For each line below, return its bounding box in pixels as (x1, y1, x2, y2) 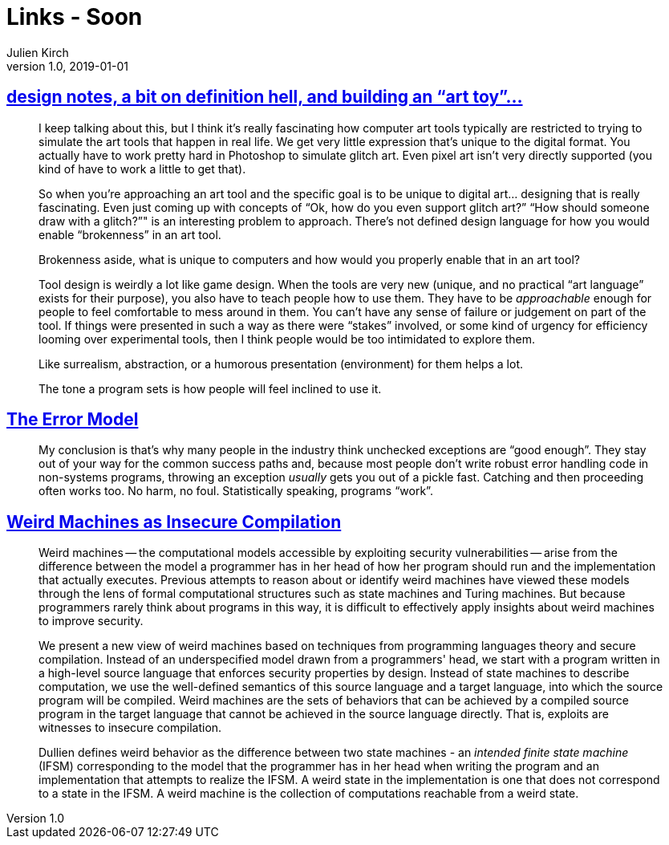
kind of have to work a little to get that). (39, 161, 246, 176)
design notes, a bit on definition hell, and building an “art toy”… (6, 87, 523, 108)
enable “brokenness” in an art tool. (39, 227, 221, 242)
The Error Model (6, 409, 139, 430)
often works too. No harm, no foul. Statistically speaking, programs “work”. (39, 484, 433, 498)
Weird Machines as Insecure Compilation (6, 511, 342, 532)
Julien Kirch (6, 45, 69, 59)
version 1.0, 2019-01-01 (6, 59, 128, 73)
